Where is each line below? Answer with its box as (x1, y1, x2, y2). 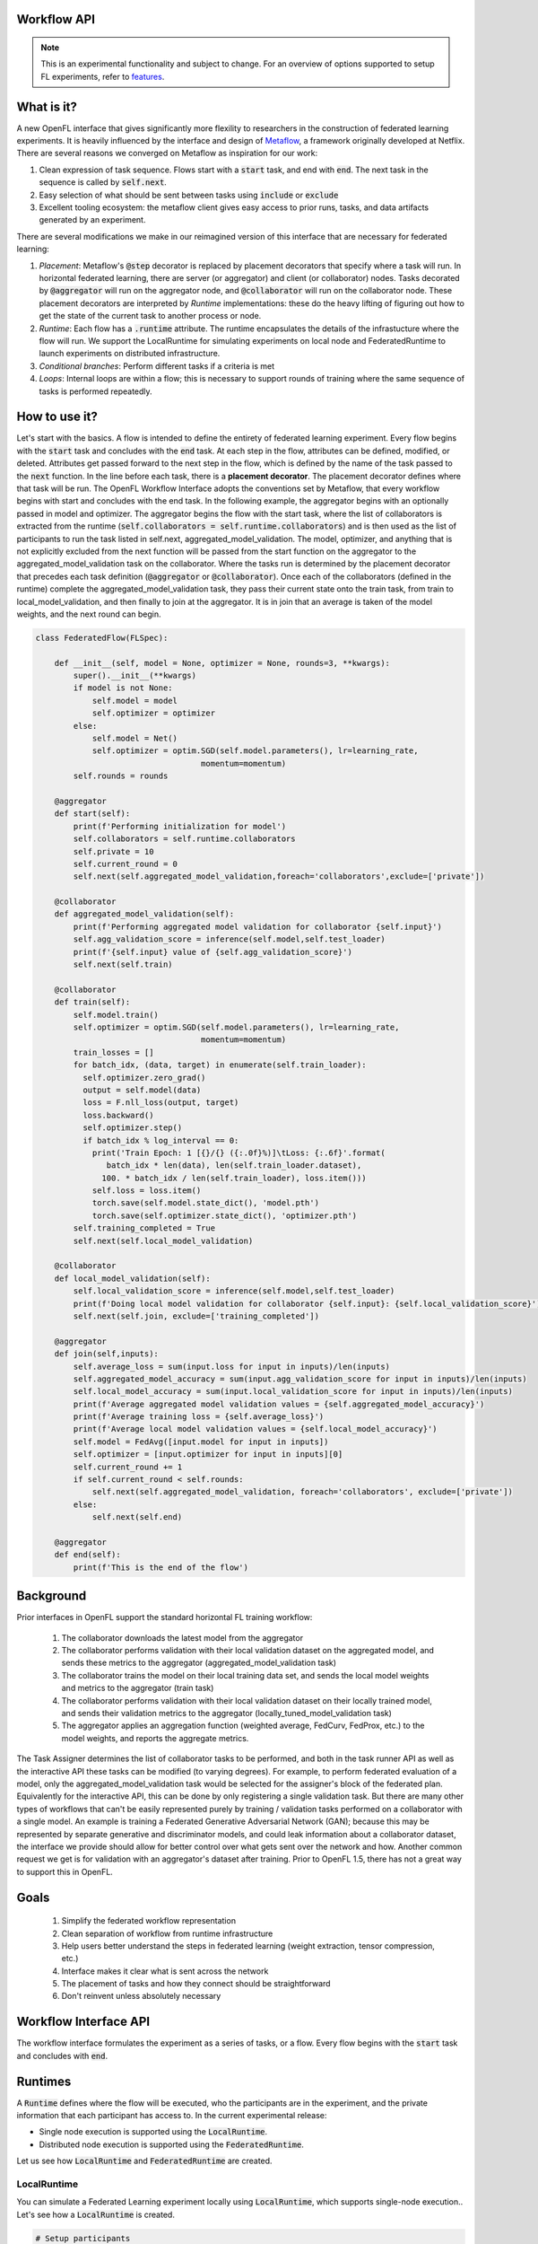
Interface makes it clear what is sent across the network (61, 1966, 269, 1977)
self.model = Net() (91, 733, 178, 743)
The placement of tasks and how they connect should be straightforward (61, 1978, 331, 1989)
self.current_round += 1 (73, 1461, 183, 1472)
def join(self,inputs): (54, 1349, 159, 1359)
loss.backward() (82, 1109, 154, 1120)
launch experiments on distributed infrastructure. (39, 348, 221, 359)
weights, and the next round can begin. (16, 609, 161, 619)
